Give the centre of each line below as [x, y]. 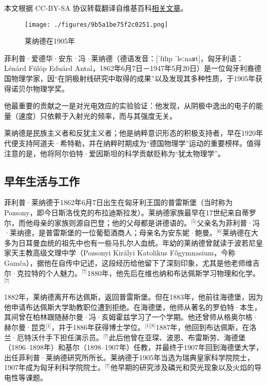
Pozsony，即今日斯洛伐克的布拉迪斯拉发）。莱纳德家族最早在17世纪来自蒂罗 [130, 212]
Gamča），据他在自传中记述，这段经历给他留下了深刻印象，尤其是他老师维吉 [132, 262]
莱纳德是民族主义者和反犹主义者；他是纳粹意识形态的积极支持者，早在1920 [130, 133]
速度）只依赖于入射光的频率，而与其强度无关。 [97, 115]
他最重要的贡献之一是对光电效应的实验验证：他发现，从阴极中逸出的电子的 [130, 106]
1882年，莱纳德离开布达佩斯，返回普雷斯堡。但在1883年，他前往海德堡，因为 [133, 297]
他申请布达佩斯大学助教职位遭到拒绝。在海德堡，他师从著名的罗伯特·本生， [133, 307]
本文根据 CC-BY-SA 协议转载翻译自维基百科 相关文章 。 [96, 8]
